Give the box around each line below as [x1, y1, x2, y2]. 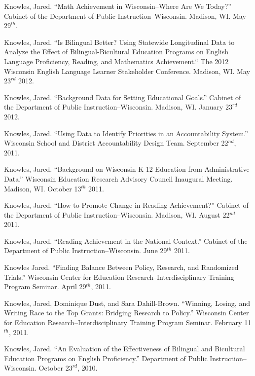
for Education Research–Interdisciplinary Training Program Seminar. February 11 [4, 317, 252, 328]
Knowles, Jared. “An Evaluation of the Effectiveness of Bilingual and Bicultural [4, 343, 245, 354]
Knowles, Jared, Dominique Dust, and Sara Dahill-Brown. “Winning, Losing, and [4, 298, 250, 308]
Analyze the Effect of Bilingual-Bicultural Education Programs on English [4, 46, 228, 57]
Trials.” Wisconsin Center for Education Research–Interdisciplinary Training [4, 271, 234, 282]
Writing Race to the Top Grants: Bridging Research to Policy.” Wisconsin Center [4, 307, 249, 318]
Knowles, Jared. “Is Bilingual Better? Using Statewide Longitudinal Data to [4, 37, 235, 47]
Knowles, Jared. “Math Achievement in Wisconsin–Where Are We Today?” [4, 1, 231, 11]
